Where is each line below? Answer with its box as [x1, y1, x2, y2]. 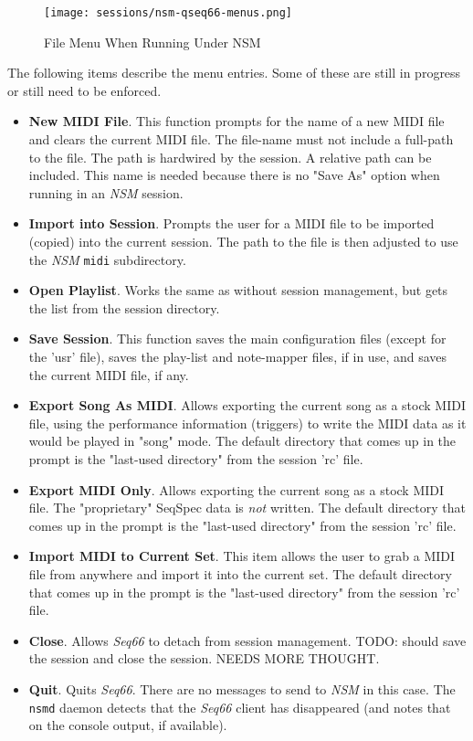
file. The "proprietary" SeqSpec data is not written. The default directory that [28, 498, 466, 517]
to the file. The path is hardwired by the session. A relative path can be [28, 147, 432, 166]
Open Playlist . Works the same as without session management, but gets [28, 281, 448, 300]
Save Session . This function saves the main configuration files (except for [28, 329, 447, 348]
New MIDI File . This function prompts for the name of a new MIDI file [28, 111, 445, 131]
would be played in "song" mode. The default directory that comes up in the [28, 431, 457, 450]
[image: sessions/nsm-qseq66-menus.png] [44, 6, 293, 19]
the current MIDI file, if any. [28, 365, 189, 384]
